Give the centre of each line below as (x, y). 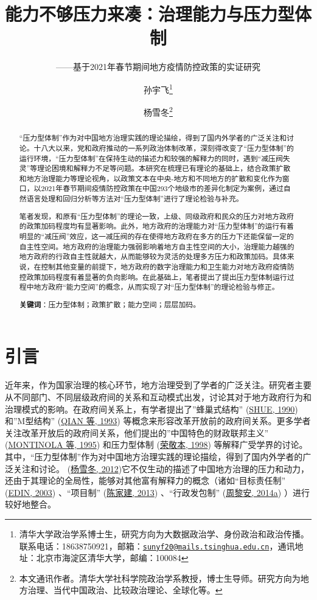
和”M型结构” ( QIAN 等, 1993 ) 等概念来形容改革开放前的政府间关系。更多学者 (158, 421)
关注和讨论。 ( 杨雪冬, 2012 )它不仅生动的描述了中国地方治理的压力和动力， (161, 468)
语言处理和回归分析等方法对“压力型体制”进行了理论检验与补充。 (135, 199)
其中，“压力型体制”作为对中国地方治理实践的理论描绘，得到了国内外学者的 (154, 456)
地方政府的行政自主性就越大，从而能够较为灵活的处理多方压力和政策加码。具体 (153, 256)
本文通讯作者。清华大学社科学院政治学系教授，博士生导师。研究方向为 (160, 578)
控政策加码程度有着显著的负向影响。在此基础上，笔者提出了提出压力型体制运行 (153, 277)
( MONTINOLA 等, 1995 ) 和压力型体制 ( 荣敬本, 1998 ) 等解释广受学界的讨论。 (156, 445)
